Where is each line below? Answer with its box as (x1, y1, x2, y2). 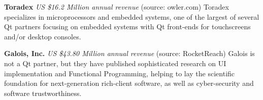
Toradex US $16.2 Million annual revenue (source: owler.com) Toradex (4, 2, 229, 12)
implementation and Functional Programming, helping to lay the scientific (4, 68, 235, 78)
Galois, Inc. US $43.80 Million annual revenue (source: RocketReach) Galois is (4, 48, 255, 59)
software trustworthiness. (4, 87, 82, 98)
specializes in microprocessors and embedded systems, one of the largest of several (4, 11, 259, 22)
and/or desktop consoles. (4, 31, 81, 41)
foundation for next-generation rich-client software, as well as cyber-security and (4, 78, 254, 88)
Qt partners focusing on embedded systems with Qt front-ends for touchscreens (4, 21, 251, 32)
